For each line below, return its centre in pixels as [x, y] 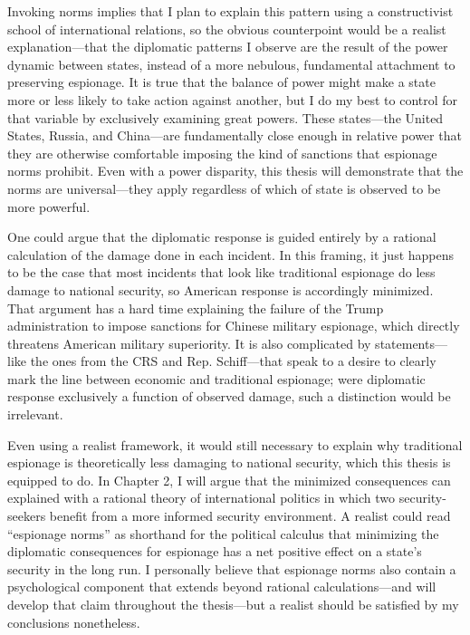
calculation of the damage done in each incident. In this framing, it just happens [231, 254]
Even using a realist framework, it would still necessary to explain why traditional [235, 444]
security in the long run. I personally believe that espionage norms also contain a [232, 568]
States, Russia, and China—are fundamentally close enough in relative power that [235, 135]
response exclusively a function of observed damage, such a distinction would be [229, 396]
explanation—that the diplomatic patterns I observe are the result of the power [228, 47]
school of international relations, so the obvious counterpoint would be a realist [227, 29]
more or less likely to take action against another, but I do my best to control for [233, 99]
